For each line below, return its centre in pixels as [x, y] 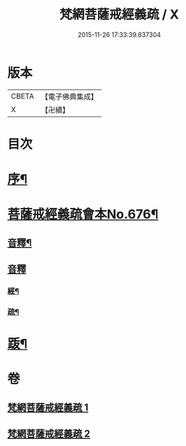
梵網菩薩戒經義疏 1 [48, 407]
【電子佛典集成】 [69, 97]
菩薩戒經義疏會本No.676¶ [83, 214]
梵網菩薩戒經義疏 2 [49, 434]
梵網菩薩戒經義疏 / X [119, 15]
